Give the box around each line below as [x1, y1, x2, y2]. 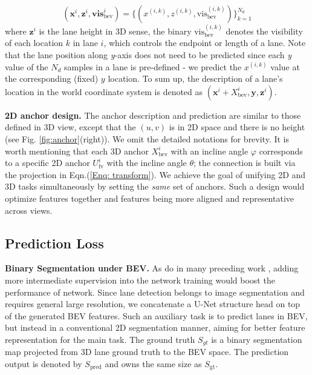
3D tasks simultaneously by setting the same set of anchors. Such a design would [5, 180, 305, 193]
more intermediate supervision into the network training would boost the [5, 273, 275, 286]
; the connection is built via [193, 156, 296, 169]
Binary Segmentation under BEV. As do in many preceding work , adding [5, 262, 299, 274]
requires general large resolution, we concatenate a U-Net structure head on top [5, 297, 301, 310]
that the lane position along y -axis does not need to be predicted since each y [5, 48, 292, 61]
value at [270, 60, 300, 73]
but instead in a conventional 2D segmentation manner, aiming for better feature [5, 321, 305, 334]
